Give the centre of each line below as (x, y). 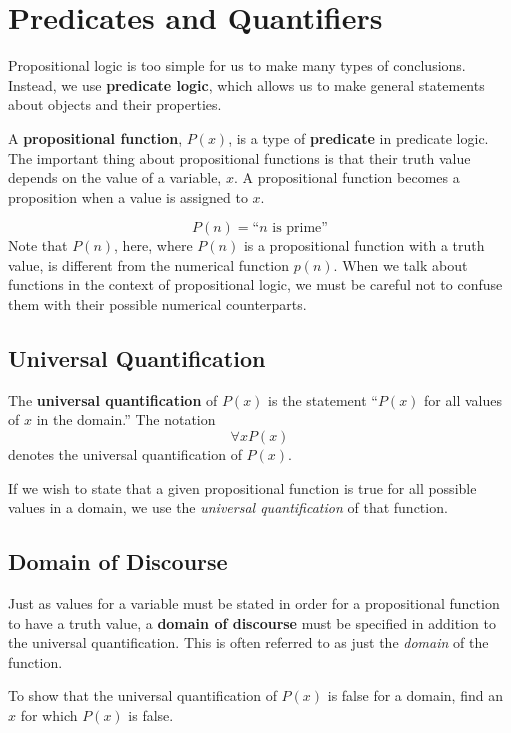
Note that (38, 245)
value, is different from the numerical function (148, 264)
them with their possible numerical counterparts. (157, 304)
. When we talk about (400, 264)
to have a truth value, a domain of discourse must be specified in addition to (252, 622)
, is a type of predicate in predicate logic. (358, 137)
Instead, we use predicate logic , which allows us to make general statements (246, 84)
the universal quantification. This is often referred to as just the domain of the (248, 642)
